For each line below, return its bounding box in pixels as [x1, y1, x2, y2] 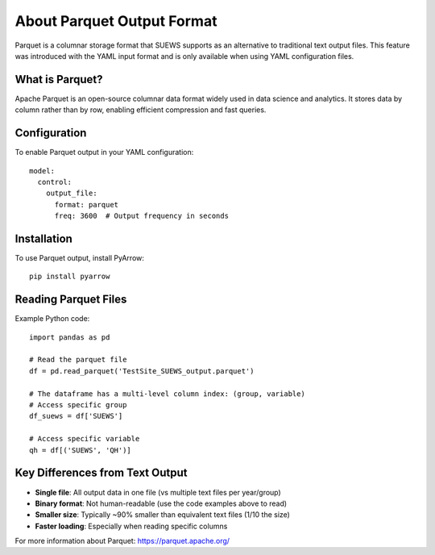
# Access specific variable [29, 434, 140, 444]
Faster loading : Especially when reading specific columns [35, 521, 228, 531]
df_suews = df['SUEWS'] [29, 411, 123, 421]
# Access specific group [29, 400, 127, 410]
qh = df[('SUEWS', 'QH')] [29, 445, 132, 455]
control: [37, 177, 72, 186]
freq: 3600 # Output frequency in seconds [54, 211, 230, 221]
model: [29, 166, 56, 175]
